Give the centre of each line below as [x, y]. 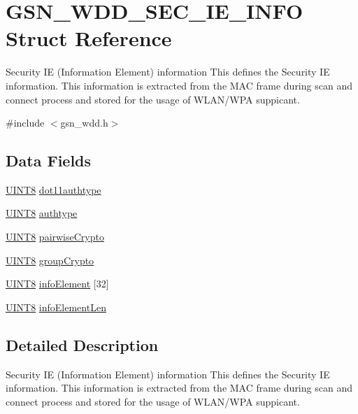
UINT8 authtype [42, 213]
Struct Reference [89, 38]
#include [25, 123]
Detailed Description [82, 344]
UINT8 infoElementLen [56, 307]
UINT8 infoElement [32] [57, 284]
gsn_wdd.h [84, 123]
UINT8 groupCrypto [50, 260]
